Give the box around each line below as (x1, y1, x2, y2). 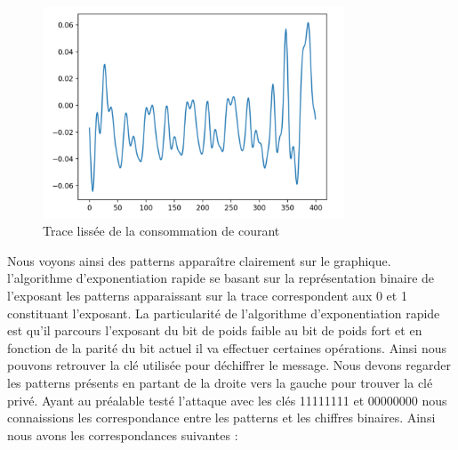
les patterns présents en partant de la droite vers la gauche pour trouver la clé (7, 374, 433, 391)
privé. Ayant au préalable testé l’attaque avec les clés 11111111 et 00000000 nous (7, 390, 447, 409)
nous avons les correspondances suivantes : (7, 425, 238, 444)
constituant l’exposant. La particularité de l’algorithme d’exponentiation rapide (7, 303, 440, 322)
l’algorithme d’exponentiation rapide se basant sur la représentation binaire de (7, 269, 435, 287)
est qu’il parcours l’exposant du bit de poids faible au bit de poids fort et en (7, 321, 422, 340)
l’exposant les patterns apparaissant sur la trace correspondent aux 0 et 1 (7, 286, 407, 305)
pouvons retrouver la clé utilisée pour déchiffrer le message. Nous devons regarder (7, 356, 451, 374)
